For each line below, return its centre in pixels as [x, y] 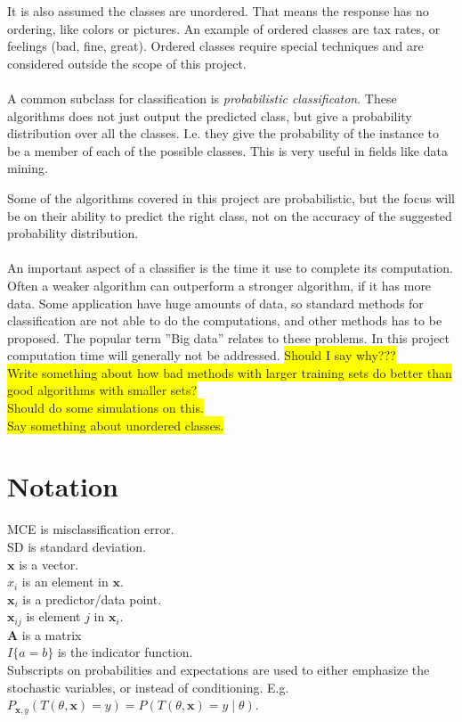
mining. [28, 168]
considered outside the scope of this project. [127, 63]
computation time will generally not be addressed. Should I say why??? [202, 355]
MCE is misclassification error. [91, 529]
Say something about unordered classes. [116, 425]
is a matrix [52, 634]
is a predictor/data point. [92, 599]
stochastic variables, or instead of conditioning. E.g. [148, 687]
